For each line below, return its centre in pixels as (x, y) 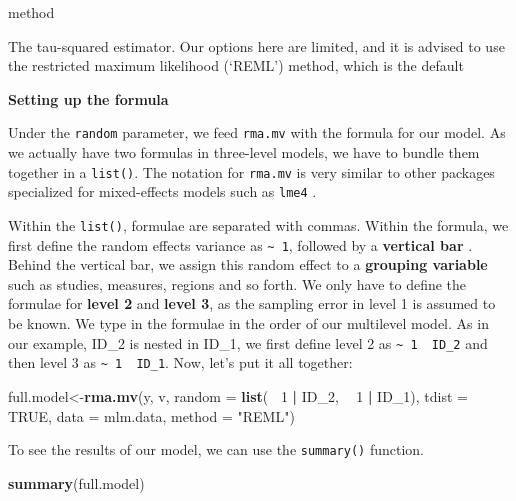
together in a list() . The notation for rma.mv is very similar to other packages (251, 171)
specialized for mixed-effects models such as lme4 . (162, 191)
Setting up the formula (88, 98)
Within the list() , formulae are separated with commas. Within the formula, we (258, 224)
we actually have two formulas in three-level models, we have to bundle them (244, 152)
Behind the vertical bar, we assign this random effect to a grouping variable (248, 264)
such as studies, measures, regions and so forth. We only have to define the (237, 283)
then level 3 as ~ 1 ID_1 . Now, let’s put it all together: (180, 362)
